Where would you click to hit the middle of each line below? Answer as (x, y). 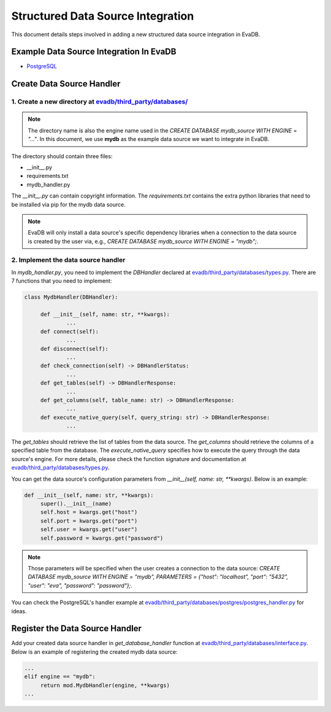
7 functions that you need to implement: (62, 281)
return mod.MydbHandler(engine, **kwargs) (105, 685)
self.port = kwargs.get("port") (89, 521)
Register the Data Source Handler (77, 629)
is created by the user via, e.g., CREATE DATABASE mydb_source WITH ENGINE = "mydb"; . (143, 241)
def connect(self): (70, 331)
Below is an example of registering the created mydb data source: (94, 652)
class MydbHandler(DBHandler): (71, 297)
